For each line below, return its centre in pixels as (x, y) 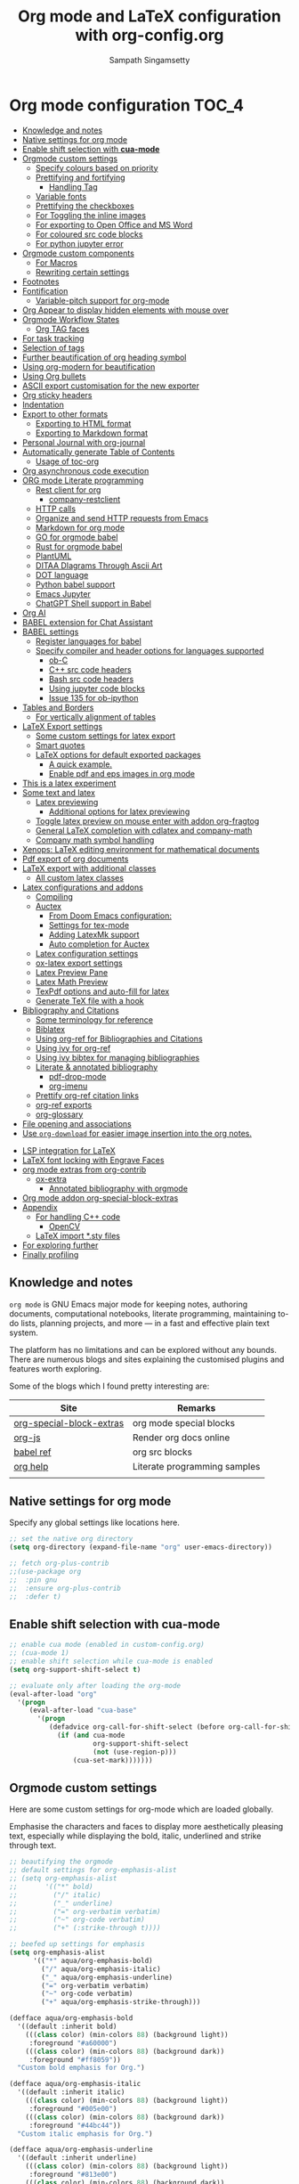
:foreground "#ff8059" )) (75, 2059)
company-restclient (85, 499)
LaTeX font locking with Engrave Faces (93, 1160)
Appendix (40, 1207)
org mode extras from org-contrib (84, 1169)
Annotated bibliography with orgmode (118, 1188)
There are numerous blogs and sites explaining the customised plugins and (147, 1359)
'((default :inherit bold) (67, 2027)
